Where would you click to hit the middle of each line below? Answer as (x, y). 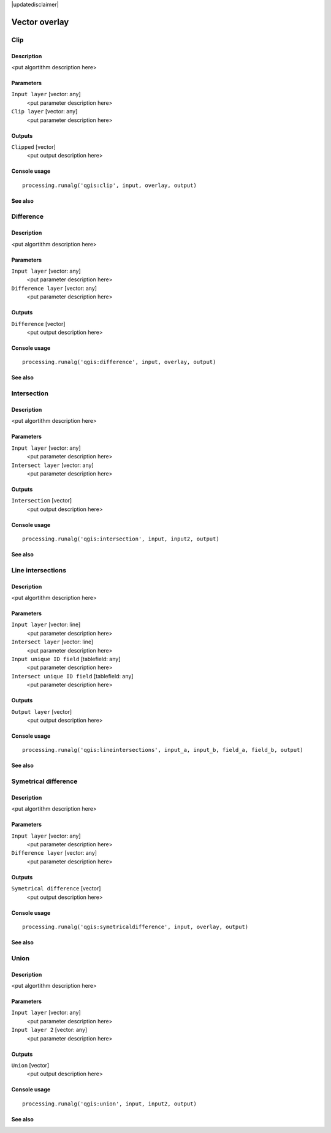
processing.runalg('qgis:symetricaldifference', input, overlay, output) (135, 927)
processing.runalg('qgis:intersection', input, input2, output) (121, 539)
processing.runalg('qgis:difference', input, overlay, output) (119, 362)
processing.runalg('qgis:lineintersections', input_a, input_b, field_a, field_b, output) (163, 750)
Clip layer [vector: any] (44, 112)
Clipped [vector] (34, 146)
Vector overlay (40, 22)
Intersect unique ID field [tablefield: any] (72, 676)
